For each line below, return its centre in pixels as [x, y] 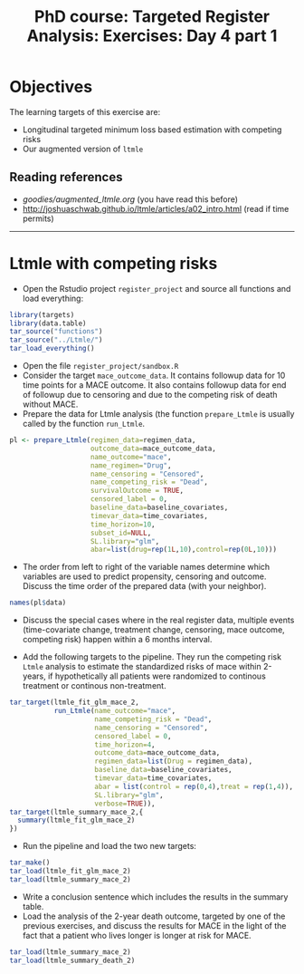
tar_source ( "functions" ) [56, 332]
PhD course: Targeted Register [152, 17]
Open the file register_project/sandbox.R [100, 366]
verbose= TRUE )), [125, 804]
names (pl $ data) [38, 603]
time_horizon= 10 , [123, 524]
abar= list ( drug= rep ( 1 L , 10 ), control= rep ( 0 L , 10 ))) [184, 550]
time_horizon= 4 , [125, 745]
